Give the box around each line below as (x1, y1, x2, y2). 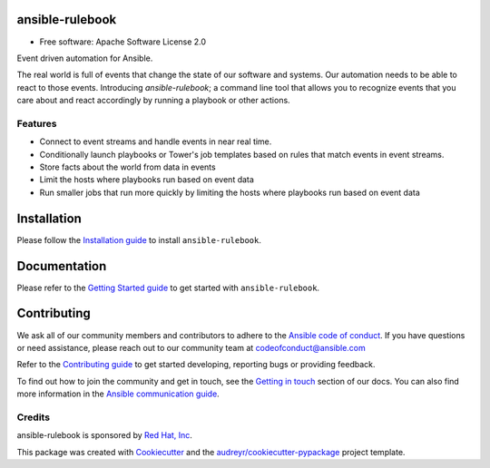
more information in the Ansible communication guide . (16, 388, 220, 399)
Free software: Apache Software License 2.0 (39, 36, 207, 47)
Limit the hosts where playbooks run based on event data (39, 174, 254, 185)
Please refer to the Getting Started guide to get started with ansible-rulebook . (16, 282, 320, 293)
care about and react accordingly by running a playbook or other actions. (16, 95, 290, 106)
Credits (16, 411, 50, 424)
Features (16, 117, 57, 130)
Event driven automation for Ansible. (16, 53, 153, 63)
